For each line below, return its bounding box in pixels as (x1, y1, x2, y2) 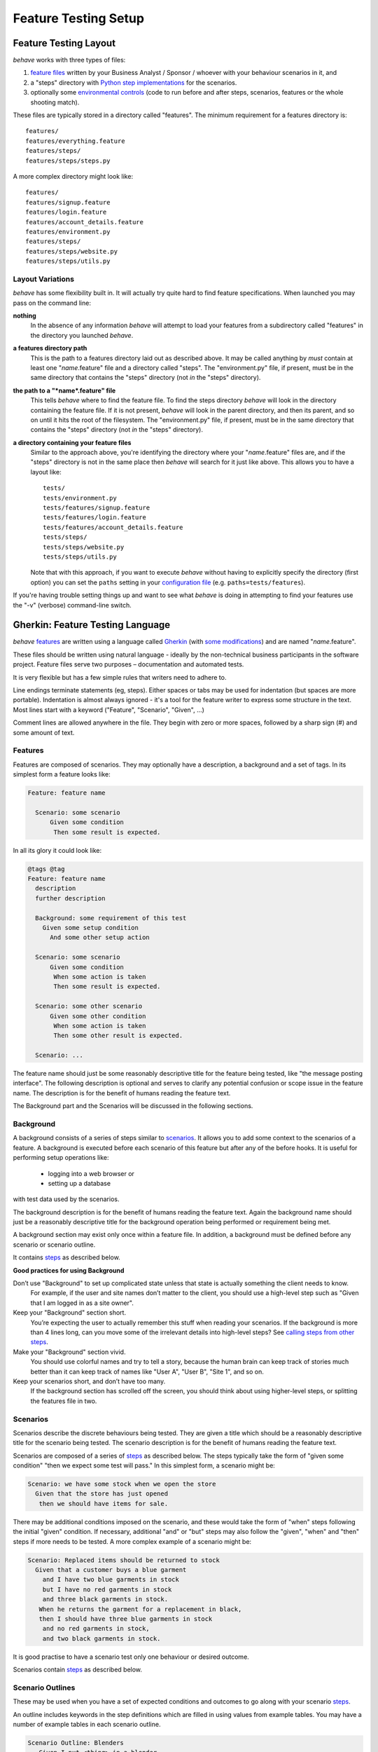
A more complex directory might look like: (13, 172, 133, 180)
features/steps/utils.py (25, 257, 111, 266)
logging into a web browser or (48, 1169, 134, 1177)
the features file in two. (30, 1397, 97, 1405)
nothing (13, 312, 36, 320)
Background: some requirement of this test (35, 914, 187, 922)
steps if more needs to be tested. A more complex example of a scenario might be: (13, 1537, 252, 1545)
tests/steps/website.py (43, 543, 125, 551)
